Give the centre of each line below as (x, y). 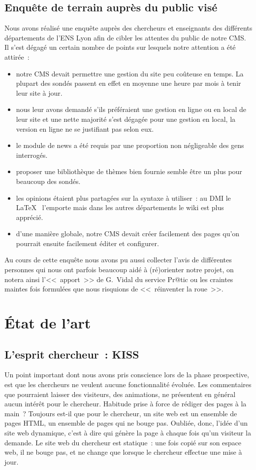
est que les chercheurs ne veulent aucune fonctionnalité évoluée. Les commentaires (128, 384)
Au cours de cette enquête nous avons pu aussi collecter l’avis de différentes (118, 260)
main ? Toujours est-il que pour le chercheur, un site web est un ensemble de (121, 413)
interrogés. (32, 155)
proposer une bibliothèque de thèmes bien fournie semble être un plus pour (129, 171)
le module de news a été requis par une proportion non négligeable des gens (130, 145)
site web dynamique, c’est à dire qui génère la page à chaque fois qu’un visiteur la (128, 433)
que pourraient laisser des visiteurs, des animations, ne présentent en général (120, 394)
